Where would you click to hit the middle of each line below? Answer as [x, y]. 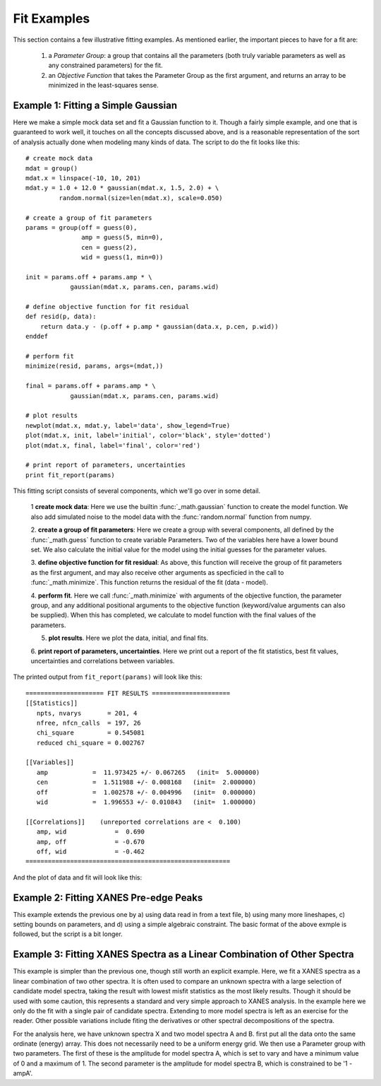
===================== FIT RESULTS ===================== [128, 693]
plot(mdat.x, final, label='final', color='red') [113, 445]
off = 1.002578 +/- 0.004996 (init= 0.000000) [146, 792]
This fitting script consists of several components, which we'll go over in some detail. [137, 491]
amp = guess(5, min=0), [122, 238]
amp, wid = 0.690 [90, 832]
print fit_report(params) [71, 475]
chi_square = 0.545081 [90, 733]
